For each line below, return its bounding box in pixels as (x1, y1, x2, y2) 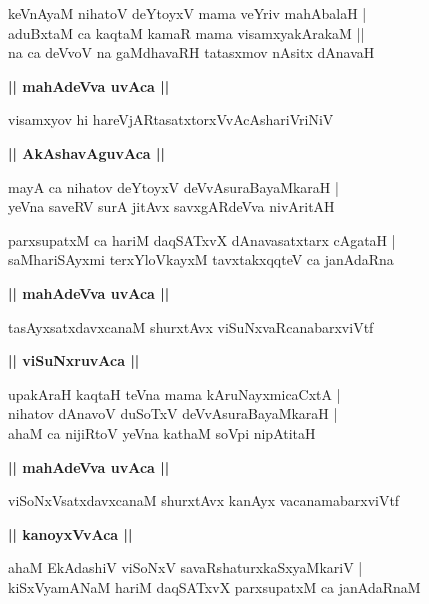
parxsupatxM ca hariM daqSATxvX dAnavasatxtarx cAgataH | (8, 229, 396, 250)
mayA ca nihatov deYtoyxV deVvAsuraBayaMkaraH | (8, 176, 339, 197)
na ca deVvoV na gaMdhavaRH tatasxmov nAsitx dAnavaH (8, 42, 375, 63)
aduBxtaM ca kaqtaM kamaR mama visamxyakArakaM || (8, 22, 365, 43)
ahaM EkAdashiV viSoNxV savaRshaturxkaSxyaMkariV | (8, 557, 363, 578)
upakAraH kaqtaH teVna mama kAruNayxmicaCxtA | (8, 383, 341, 404)
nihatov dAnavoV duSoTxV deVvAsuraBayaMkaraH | (8, 403, 338, 424)
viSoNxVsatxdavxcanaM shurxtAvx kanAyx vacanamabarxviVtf (8, 490, 400, 511)
